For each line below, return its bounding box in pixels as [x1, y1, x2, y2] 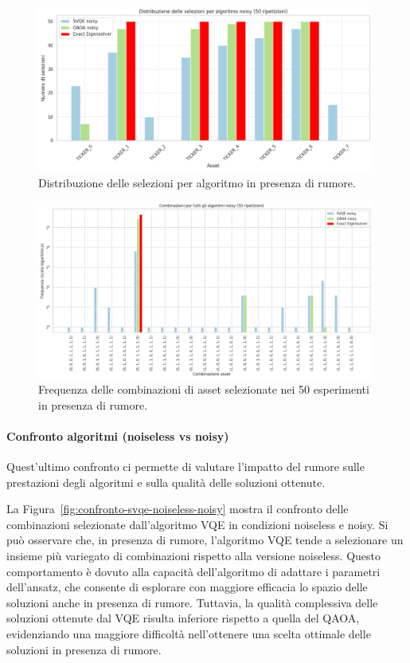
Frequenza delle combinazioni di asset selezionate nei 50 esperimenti [38, 381, 369, 398]
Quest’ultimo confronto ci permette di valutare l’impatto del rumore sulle [6, 458, 365, 475]
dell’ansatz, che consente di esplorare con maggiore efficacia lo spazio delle [6, 579, 368, 595]
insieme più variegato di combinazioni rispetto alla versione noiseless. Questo [6, 547, 381, 564]
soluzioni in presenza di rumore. [6, 641, 162, 657]
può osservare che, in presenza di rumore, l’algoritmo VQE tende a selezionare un [6, 532, 404, 548]
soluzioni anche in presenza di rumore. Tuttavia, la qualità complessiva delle [6, 594, 378, 610]
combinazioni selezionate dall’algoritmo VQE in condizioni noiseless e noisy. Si [6, 516, 389, 532]
